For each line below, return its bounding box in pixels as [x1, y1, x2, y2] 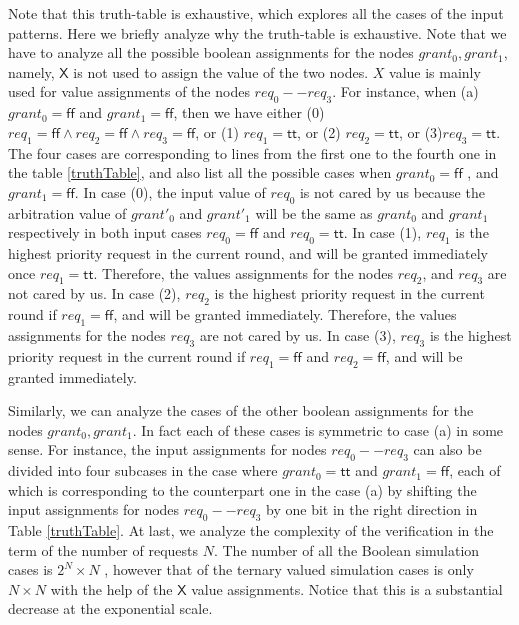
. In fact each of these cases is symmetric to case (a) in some [132, 419, 504, 440]
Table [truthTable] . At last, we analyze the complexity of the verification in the [8, 520, 494, 541]
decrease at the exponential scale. [8, 598, 213, 619]
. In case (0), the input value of [74, 181, 266, 202]
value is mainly [389, 61, 481, 82]
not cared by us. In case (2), [8, 283, 181, 304]
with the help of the [50, 578, 173, 599]
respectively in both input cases [8, 222, 202, 243]
